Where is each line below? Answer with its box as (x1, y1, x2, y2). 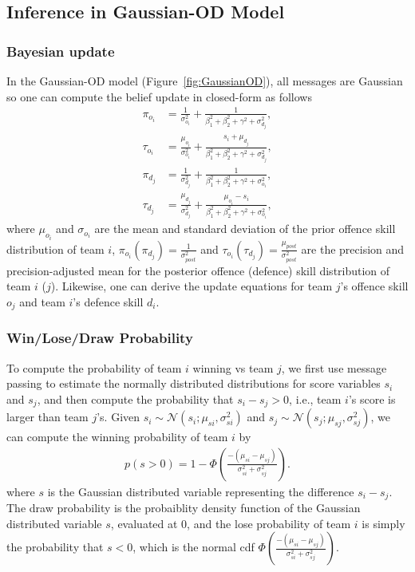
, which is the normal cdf (132, 538, 255, 555)
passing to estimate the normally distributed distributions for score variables (6, 375, 381, 392)
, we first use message (281, 359, 387, 376)
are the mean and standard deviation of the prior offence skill (94, 220, 396, 237)
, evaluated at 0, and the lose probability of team (110, 515, 351, 531)
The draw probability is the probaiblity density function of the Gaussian (6, 499, 361, 516)
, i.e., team (289, 390, 342, 407)
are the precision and (301, 240, 405, 257)
